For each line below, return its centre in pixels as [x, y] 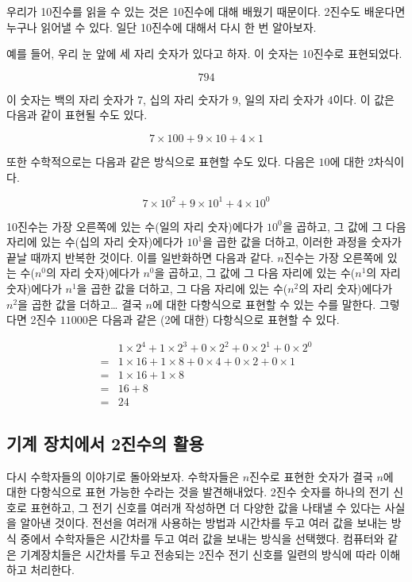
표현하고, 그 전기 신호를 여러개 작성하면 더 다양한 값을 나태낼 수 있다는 [206, 507]
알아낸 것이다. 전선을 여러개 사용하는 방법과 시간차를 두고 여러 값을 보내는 [204, 523]
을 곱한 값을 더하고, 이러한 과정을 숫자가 [302, 242]
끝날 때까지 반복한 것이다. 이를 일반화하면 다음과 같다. [140, 257]
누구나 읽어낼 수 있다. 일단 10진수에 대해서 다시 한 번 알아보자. [162, 27]
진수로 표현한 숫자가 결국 [311, 476]
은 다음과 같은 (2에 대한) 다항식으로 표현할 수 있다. [214, 320]
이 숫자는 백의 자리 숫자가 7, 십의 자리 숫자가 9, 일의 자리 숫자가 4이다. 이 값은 [201, 99]
